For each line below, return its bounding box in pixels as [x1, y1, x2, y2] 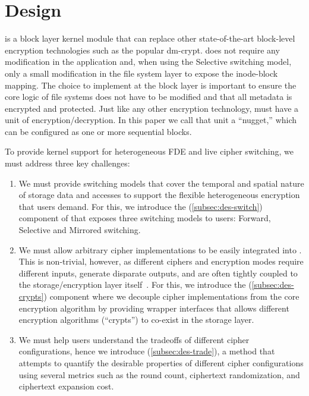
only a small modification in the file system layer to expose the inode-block [5, 67, 278, 79]
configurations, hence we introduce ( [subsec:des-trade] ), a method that [18, 345, 275, 357]
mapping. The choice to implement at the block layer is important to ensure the [5, 78, 297, 91]
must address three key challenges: [5, 157, 130, 169]
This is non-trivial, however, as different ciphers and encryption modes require [18, 255, 304, 268]
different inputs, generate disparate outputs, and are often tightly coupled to [18, 266, 298, 279]
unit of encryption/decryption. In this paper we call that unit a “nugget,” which [5, 114, 297, 126]
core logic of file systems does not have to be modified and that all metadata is [5, 90, 292, 103]
